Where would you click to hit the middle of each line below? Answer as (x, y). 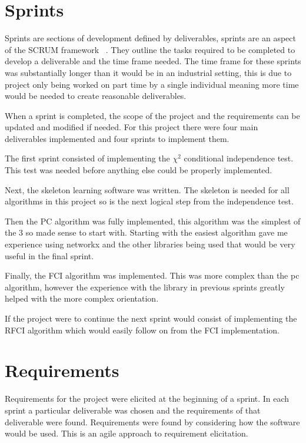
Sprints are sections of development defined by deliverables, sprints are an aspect (150, 38)
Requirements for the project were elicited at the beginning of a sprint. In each (147, 399)
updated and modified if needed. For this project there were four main (132, 127)
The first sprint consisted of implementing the (87, 158)
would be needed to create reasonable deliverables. (96, 96)
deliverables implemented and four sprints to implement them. (117, 138)
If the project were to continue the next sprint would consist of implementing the (151, 318)
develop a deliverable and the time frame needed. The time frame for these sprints (153, 61)
